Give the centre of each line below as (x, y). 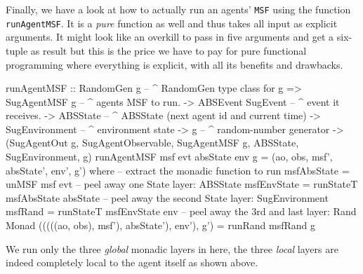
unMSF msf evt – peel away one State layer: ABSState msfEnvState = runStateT (182, 184)
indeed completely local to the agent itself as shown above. (132, 262)
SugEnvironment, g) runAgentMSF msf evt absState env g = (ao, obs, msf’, (169, 157)
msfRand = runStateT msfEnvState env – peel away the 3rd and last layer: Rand (181, 211)
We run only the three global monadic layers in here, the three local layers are (172, 248)
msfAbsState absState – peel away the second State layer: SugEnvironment (167, 197)
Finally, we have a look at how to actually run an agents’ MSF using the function (178, 9)
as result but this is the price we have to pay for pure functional (169, 50)
